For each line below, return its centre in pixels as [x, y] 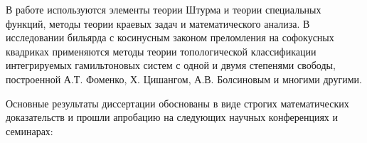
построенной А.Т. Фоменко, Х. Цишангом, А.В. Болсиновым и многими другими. [184, 79]
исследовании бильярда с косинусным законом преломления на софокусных [170, 37]
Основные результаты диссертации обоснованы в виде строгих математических [177, 103]
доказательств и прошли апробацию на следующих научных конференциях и [172, 117]
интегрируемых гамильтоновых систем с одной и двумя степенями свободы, [171, 65]
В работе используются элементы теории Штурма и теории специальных [164, 9]
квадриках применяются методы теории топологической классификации [161, 51]
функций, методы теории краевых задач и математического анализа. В [158, 23]
